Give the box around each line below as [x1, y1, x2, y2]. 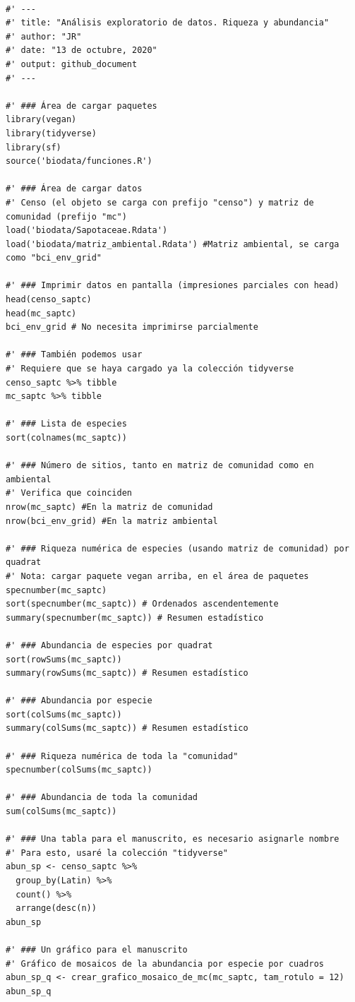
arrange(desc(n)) [16, 903, 97, 914]
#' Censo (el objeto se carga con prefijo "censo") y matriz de [6, 197, 314, 208]
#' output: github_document [6, 59, 138, 69]
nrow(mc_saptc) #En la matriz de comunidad [6, 501, 213, 512]
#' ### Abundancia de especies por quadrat [6, 640, 213, 650]
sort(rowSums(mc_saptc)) [6, 654, 122, 664]
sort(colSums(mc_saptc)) [6, 709, 122, 720]
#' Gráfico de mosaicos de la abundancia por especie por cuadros [6, 958, 325, 969]
